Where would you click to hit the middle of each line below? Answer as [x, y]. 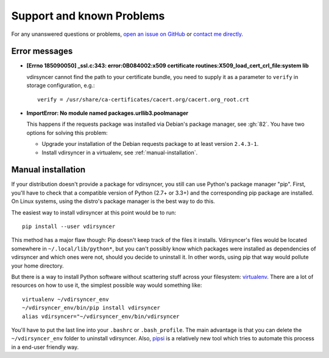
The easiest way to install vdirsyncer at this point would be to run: [94, 212]
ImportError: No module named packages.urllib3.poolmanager [108, 113]
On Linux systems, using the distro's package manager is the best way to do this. [113, 201]
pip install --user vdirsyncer [69, 227]
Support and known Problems [88, 16]
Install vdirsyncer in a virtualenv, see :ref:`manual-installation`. [120, 153]
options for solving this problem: [67, 133]
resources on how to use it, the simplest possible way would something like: [107, 285]
